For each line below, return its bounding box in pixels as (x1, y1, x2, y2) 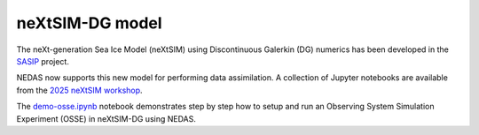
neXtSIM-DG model (16, 13, 163, 33)
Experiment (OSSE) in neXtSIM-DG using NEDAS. (16, 113, 197, 124)
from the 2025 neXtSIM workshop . (16, 85, 143, 95)
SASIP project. (16, 56, 70, 66)
